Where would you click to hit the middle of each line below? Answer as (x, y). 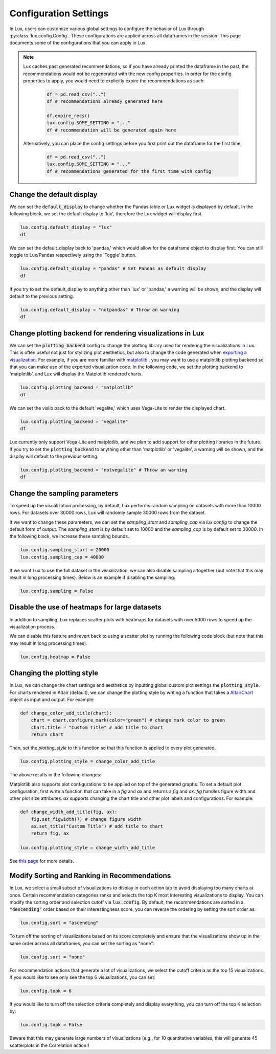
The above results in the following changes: (55, 775)
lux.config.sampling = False (57, 591)
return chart (47, 735)
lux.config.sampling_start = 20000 (65, 550)
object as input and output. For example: (52, 700)
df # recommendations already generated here (105, 102)
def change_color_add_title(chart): (66, 713)
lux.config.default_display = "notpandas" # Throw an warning (100, 310)
